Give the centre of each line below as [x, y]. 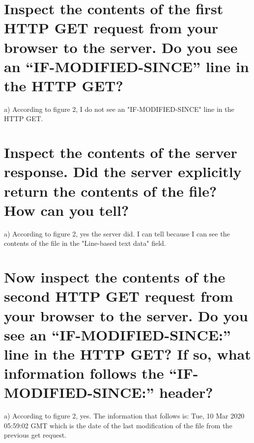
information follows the [84, 373]
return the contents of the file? [111, 191]
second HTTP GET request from [119, 296]
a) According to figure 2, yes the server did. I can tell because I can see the [117, 233]
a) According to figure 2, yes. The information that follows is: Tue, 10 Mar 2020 [124, 416]
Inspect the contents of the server [121, 152]
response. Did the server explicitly [123, 171]
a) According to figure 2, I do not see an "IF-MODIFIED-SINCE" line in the [119, 109]
